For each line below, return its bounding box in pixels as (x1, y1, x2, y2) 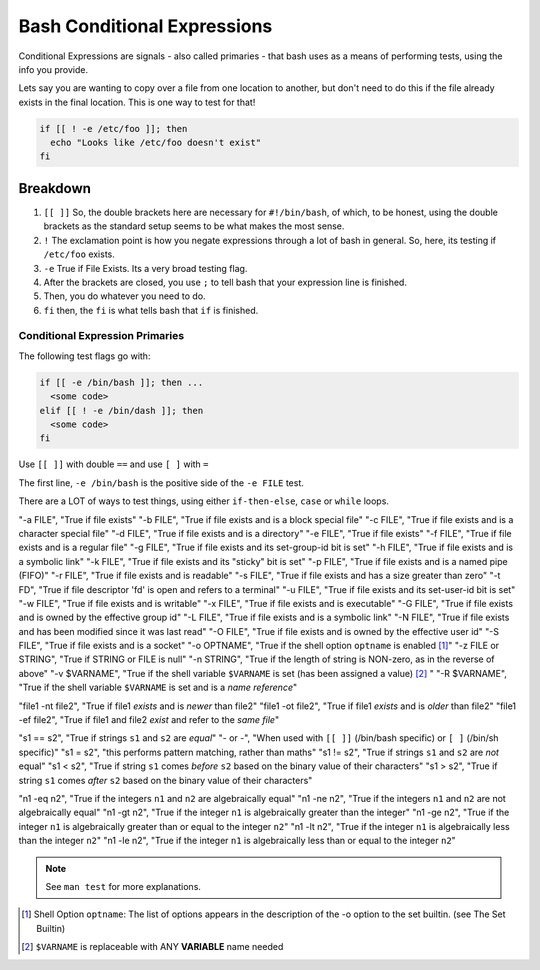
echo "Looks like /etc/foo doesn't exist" (50, 137, 262, 149)
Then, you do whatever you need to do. (43, 290, 206, 302)
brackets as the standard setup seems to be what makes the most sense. (43, 220, 345, 232)
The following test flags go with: (18, 350, 151, 362)
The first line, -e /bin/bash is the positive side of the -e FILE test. (18, 476, 305, 489)
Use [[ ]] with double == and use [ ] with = (18, 458, 209, 470)
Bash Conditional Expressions (18, 15, 273, 37)
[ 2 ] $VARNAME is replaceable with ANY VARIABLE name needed (21, 941, 284, 953)
